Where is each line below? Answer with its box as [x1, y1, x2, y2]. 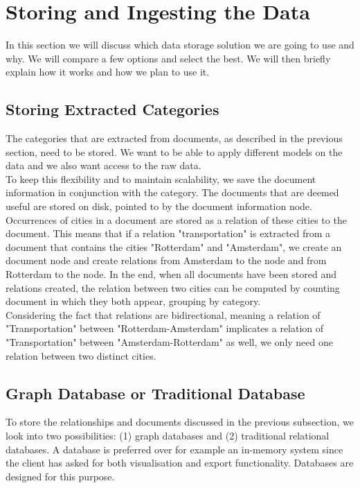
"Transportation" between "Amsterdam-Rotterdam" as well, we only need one [6, 335, 333, 349]
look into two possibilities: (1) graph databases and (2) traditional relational [6, 428, 330, 442]
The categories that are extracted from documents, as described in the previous [6, 131, 343, 146]
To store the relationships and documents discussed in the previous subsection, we [6, 415, 354, 429]
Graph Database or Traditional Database [6, 382, 305, 403]
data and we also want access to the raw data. [6, 158, 201, 173]
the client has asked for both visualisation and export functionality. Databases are [6, 455, 354, 470]
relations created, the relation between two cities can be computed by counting [6, 280, 340, 295]
